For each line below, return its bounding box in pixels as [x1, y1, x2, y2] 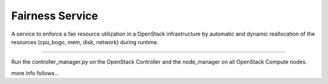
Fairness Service [11, 9, 98, 22]
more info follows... [11, 69, 60, 77]
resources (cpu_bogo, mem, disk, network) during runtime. [11, 38, 159, 45]
